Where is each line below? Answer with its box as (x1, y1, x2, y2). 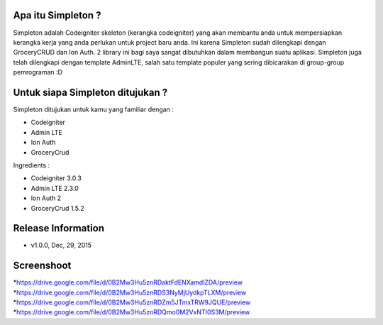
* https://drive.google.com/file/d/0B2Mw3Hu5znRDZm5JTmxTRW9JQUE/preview (13, 298, 251, 307)
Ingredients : (13, 160, 50, 170)
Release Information (13, 222, 105, 234)
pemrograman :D (13, 68, 63, 77)
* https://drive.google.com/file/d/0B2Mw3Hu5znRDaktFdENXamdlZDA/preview (13, 278, 243, 287)
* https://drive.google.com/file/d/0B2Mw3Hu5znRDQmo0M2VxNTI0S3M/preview (13, 308, 250, 316)
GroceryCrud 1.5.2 (30, 204, 84, 212)
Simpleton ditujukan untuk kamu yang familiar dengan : (13, 105, 174, 114)
